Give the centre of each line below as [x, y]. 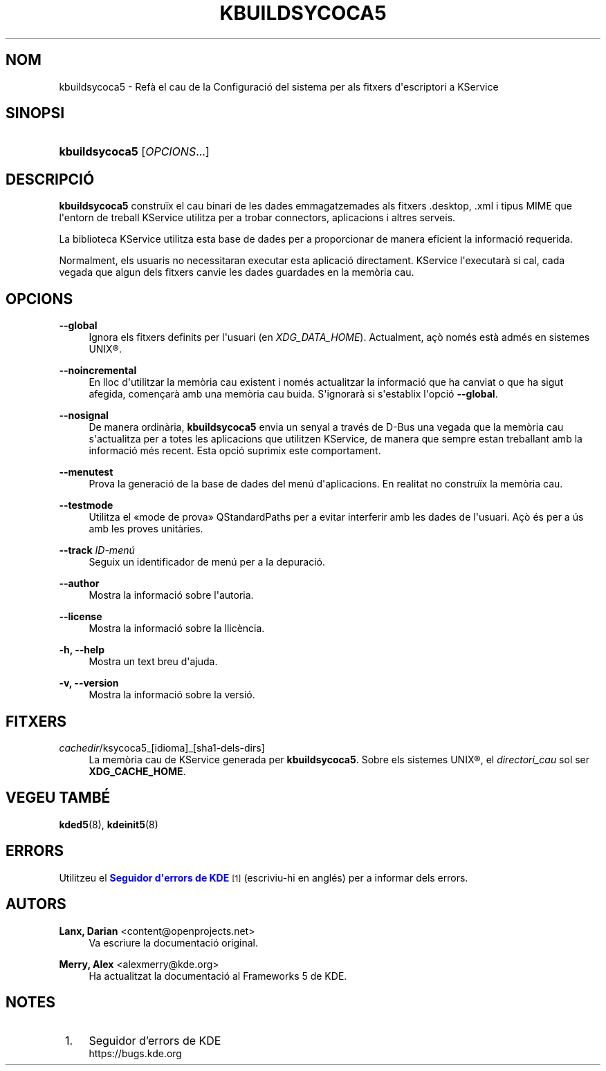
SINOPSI [35, 113]
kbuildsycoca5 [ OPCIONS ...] [134, 152]
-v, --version [89, 683]
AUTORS [36, 904]
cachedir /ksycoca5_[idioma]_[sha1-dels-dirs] [162, 747]
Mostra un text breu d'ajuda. [153, 662]
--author [79, 584]
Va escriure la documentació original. [173, 942]
